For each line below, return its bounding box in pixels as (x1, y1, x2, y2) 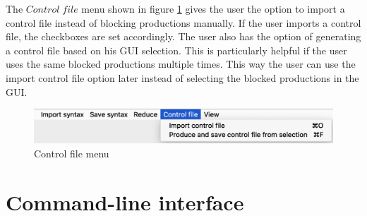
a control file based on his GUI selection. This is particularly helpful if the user (6, 42, 347, 57)
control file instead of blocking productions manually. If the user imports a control (6, 15, 361, 30)
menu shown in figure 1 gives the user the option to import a (81, 1, 345, 16)
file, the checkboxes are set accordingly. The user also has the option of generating (6, 29, 361, 44)
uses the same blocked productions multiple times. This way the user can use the (6, 56, 356, 71)
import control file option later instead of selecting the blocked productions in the (6, 70, 359, 85)
